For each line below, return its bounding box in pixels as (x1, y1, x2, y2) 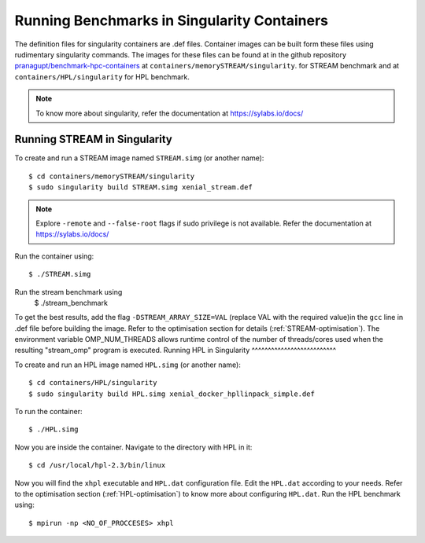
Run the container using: (14, 251, 94, 261)
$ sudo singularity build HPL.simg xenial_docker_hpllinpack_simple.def (28, 389, 315, 398)
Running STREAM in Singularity (14, 133, 173, 146)
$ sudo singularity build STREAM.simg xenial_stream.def (28, 183, 253, 192)
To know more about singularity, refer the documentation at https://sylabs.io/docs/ (35, 108, 304, 118)
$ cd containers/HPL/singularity (28, 378, 157, 387)
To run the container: (14, 407, 83, 416)
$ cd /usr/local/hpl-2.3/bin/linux (28, 460, 166, 470)
